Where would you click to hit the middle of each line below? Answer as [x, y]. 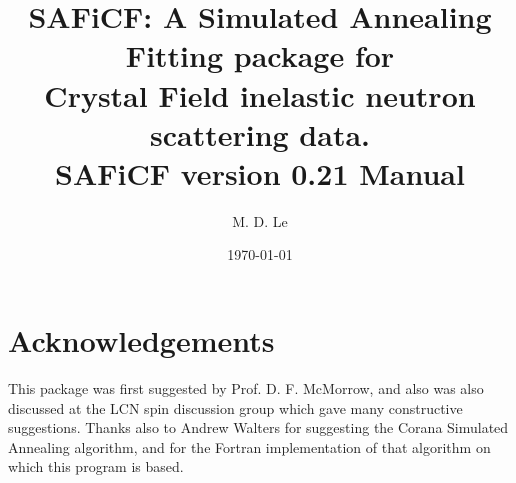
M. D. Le [260, 220]
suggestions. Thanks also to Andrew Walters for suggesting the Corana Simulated [258, 427]
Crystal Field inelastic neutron [260, 94]
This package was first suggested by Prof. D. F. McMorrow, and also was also [246, 388]
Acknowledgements [141, 340]
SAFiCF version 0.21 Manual [260, 172]
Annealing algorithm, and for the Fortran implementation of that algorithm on [249, 446]
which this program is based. [96, 466]
